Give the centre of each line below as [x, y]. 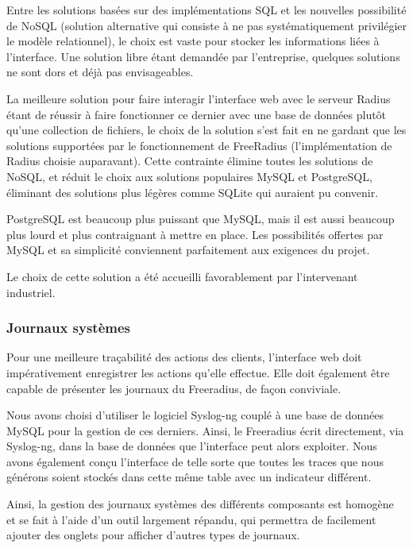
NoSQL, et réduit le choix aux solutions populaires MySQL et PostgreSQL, [189, 176]
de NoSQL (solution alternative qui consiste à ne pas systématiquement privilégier [206, 25]
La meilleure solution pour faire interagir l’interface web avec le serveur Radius [199, 98]
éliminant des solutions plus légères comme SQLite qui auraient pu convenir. [193, 192]
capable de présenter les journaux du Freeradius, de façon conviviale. [174, 388]
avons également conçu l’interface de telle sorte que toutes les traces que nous [195, 461]
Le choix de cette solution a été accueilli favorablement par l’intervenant [182, 276]
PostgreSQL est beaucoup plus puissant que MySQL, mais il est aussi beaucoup [201, 219]
